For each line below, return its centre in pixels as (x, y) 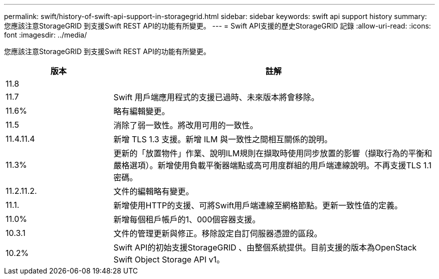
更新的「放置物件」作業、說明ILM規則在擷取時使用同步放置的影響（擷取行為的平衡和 (273, 153)
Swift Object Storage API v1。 (169, 259)
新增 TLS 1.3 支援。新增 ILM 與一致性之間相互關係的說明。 (223, 139)
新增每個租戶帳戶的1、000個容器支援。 (187, 219)
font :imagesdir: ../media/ (46, 35)
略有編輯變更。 (142, 111)
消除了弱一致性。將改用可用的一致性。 (186, 125)
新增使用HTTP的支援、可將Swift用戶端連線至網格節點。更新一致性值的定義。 (258, 205)
